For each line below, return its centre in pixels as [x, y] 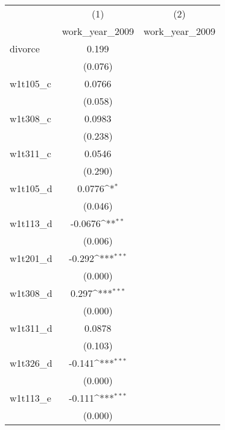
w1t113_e [30, 398]
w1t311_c [30, 153]
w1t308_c [30, 118]
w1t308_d [31, 293]
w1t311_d [31, 328]
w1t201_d [31, 258]
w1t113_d [31, 223]
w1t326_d [31, 363]
